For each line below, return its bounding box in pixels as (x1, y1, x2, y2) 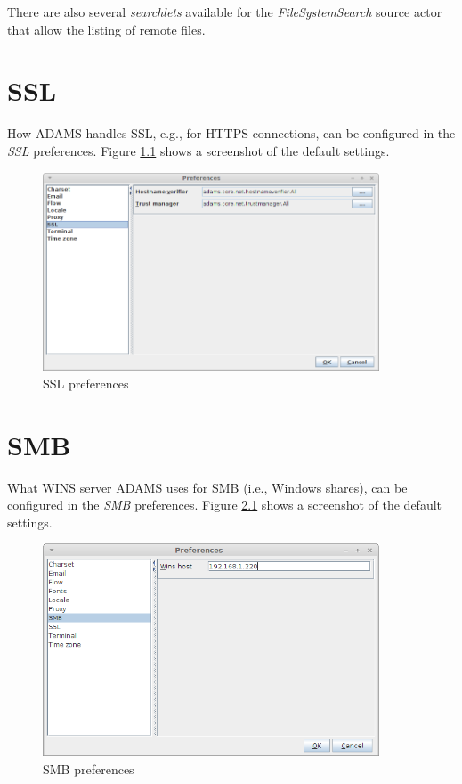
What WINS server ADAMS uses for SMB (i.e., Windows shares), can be (7, 478, 408, 496)
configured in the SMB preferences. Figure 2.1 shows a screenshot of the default (7, 495, 442, 514)
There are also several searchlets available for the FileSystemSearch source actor (7, 3, 442, 20)
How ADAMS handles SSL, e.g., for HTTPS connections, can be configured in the (7, 124, 456, 143)
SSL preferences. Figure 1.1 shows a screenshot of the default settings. (7, 141, 390, 159)
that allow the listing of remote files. (7, 20, 206, 38)
